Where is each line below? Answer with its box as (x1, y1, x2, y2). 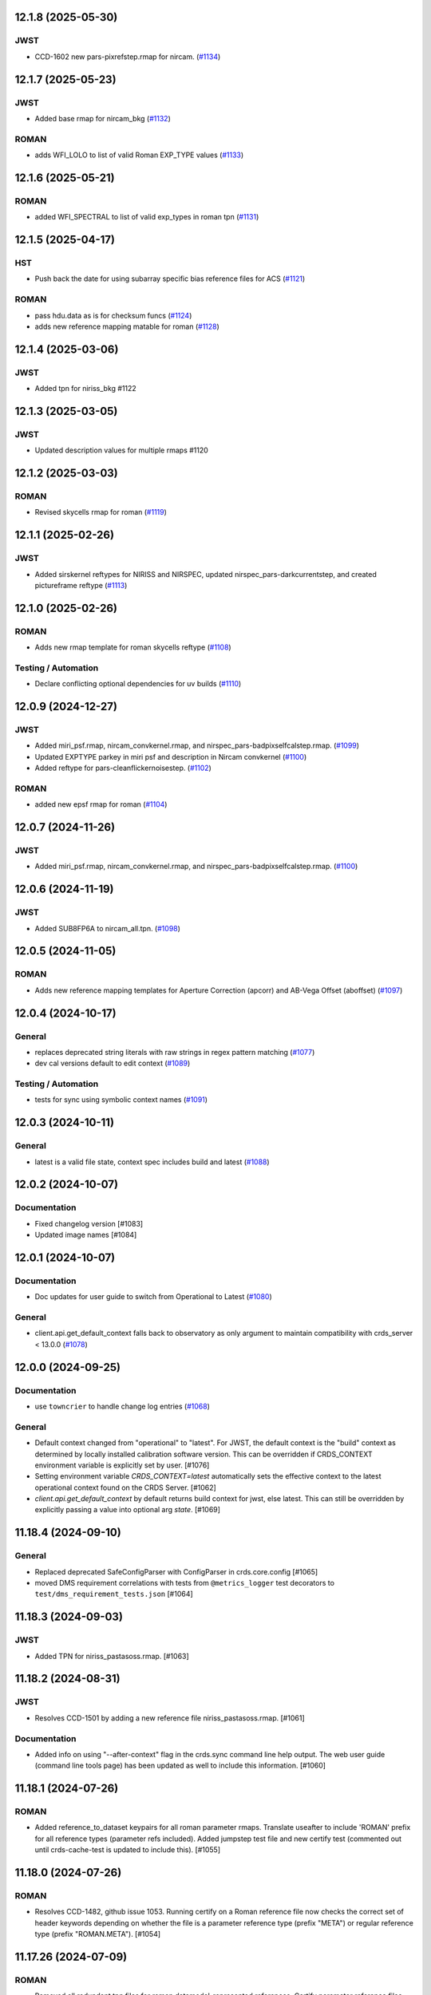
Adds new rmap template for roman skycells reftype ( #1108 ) (34, 642, 231, 652)
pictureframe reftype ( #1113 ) (34, 580, 128, 590)
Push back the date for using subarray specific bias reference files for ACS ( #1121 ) (34, 274, 306, 283)
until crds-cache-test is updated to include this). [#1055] (34, 1845, 221, 1855)
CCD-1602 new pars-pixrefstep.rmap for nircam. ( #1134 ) (34, 52, 221, 61)
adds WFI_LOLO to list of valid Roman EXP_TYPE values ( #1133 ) (34, 150, 244, 160)
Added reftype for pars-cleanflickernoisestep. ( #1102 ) (34, 763, 212, 773)
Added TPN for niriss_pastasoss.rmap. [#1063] (34, 1651, 189, 1661)
